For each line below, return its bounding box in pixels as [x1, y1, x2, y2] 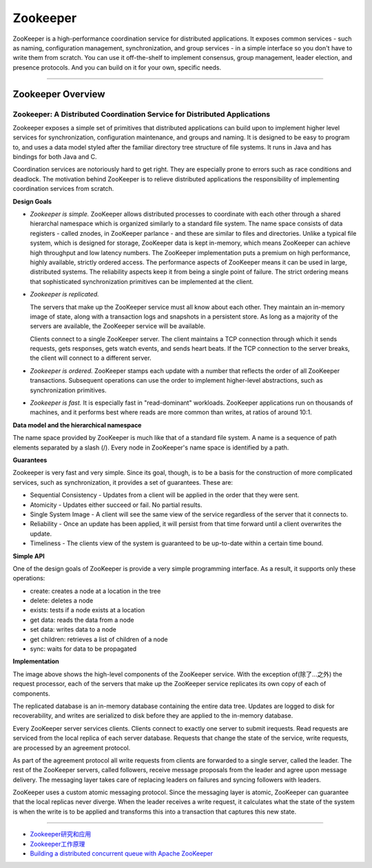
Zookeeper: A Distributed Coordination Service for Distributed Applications [12, 109, 271, 119]
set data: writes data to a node [30, 625, 117, 634]
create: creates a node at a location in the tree [30, 587, 161, 595]
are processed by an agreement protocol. [12, 743, 131, 751]
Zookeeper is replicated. [30, 290, 99, 299]
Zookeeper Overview [12, 88, 105, 100]
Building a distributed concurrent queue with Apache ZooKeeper [30, 849, 214, 858]
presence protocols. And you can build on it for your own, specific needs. [12, 63, 222, 72]
